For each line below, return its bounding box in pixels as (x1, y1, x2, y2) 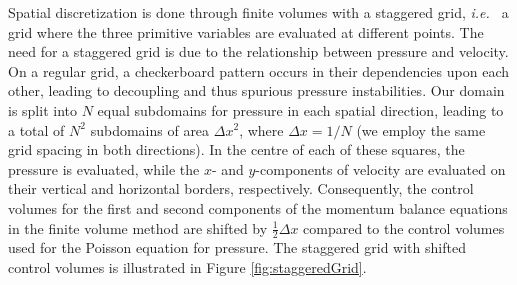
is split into (8, 99, 77, 120)
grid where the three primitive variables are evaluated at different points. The (8, 21, 484, 42)
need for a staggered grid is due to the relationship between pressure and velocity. (8, 41, 509, 62)
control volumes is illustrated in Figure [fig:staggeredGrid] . (8, 256, 367, 277)
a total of (8, 119, 65, 140)
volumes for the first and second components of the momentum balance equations (8, 197, 508, 218)
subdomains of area (90, 119, 210, 140)
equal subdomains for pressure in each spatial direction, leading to (97, 99, 504, 120)
